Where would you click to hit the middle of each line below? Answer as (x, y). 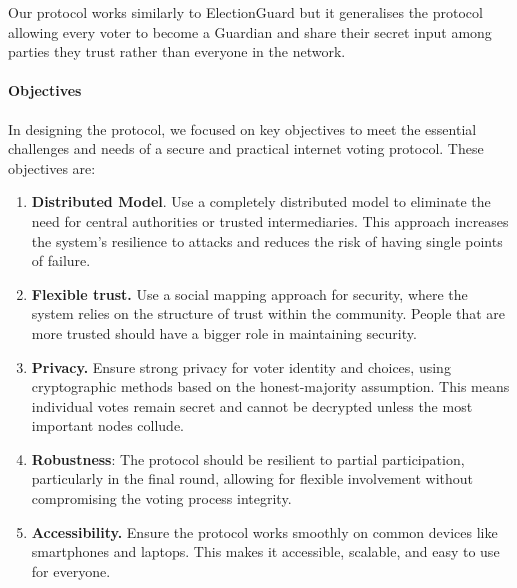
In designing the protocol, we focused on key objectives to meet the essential (242, 128)
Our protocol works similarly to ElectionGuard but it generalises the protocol (245, 12)
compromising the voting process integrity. (161, 498)
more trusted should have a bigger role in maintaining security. (224, 332)
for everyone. (71, 570)
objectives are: (52, 167)
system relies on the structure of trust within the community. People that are (268, 313)
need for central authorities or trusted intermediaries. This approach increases (270, 220)
